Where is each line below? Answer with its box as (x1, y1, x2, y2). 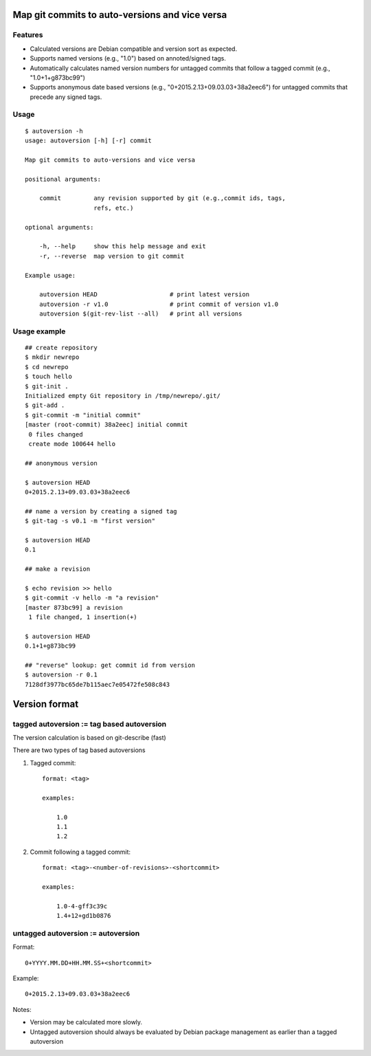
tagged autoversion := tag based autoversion (12, 719, 167, 729)
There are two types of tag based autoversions (12, 746, 146, 754)
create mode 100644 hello (28, 440, 116, 448)
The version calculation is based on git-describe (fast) (12, 733, 166, 742)
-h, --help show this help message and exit (38, 243, 206, 250)
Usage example (12, 327, 66, 336)
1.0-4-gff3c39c (56, 902, 108, 910)
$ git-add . (25, 401, 65, 409)
